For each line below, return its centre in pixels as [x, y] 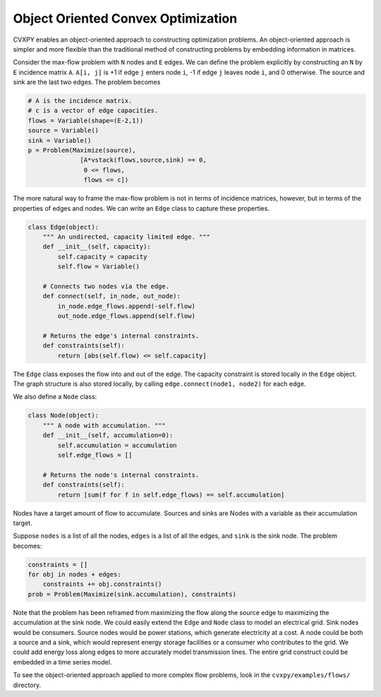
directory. [27, 685]
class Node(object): [63, 416]
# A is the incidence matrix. [80, 101]
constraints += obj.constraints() [102, 584]
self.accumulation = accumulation [117, 445]
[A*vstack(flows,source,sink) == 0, [144, 160]
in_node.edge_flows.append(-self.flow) [126, 306]
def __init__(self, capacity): [97, 247]
